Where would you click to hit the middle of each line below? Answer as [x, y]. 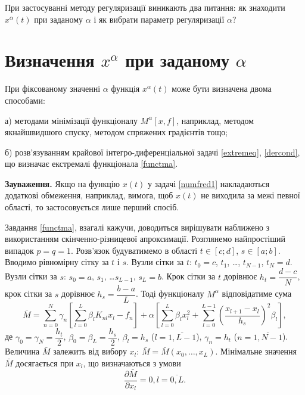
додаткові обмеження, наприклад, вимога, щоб [89, 195]
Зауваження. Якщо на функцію [63, 183]
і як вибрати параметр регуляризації [159, 19]
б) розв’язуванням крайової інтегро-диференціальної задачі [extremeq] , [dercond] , [152, 152]
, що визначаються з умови [132, 363]
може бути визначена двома [222, 88]
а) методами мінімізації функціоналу [71, 120]
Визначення [50, 60]
